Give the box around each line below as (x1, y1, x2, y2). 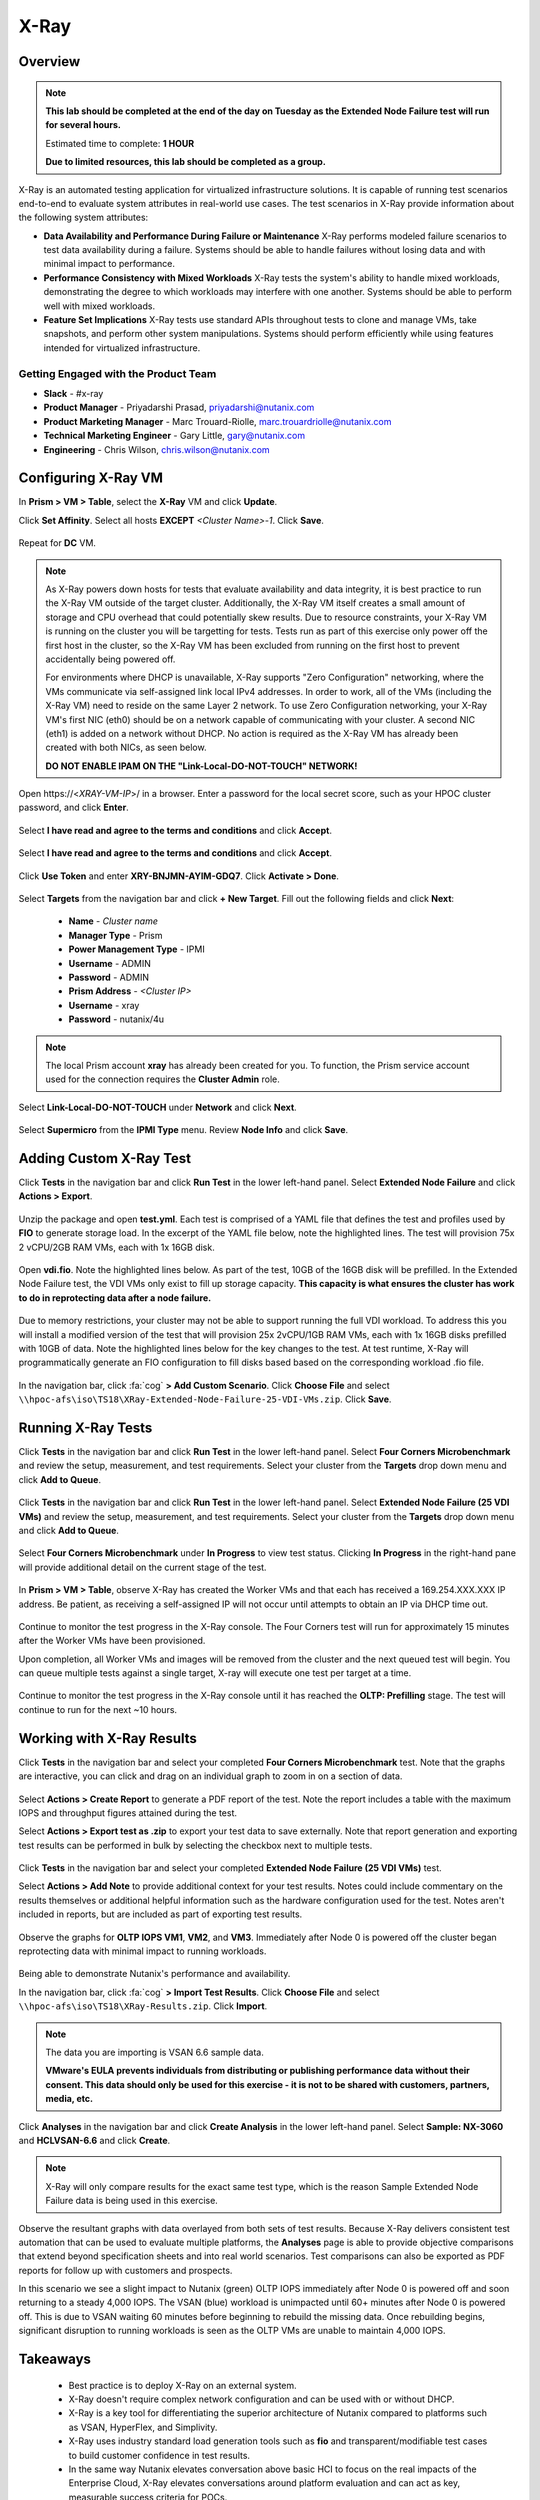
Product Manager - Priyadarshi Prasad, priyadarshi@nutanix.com (43, 401, 315, 414)
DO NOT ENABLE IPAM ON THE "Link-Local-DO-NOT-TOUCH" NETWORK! (45, 760, 358, 772)
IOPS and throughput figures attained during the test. (18, 1806, 238, 1819)
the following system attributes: (18, 211, 149, 224)
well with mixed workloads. (43, 300, 155, 312)
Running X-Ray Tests (18, 1419, 153, 1436)
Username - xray (68, 999, 140, 1011)
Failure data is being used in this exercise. (45, 2195, 219, 2207)
